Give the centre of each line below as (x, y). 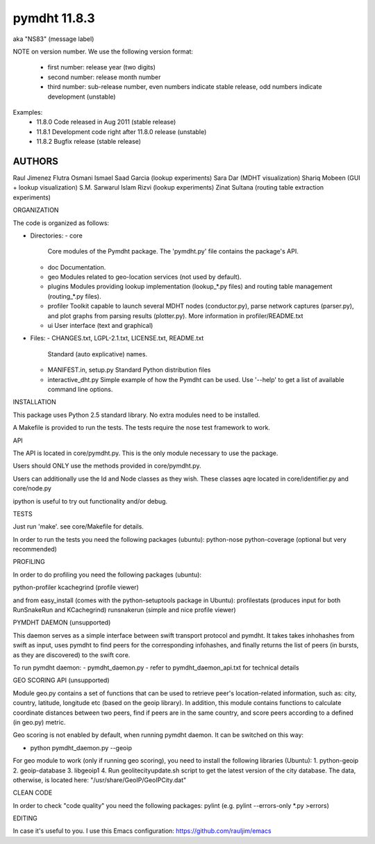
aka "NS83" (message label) (53, 39)
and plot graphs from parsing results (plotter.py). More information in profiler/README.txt (175, 315)
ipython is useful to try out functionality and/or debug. (90, 501)
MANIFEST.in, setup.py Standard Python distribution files (129, 370)
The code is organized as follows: (61, 223)
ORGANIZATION (36, 210)
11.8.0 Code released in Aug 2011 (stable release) (106, 122)
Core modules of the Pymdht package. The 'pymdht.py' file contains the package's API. (173, 251)
